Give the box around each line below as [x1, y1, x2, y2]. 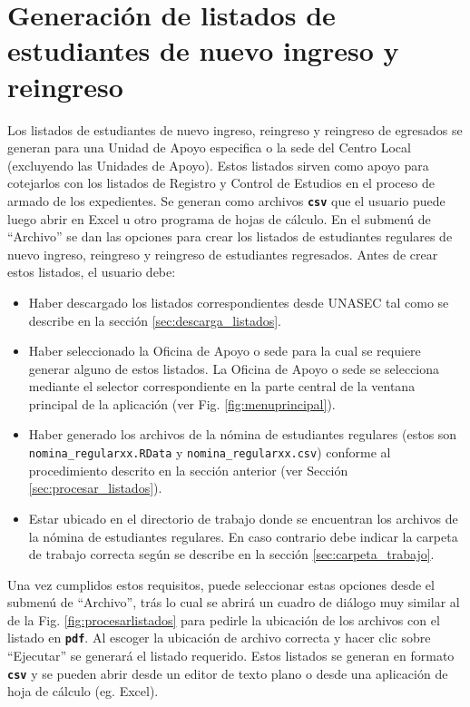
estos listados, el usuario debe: [7, 262, 176, 281]
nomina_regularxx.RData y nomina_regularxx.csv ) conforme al [28, 443, 391, 462]
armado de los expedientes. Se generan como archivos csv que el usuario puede [7, 191, 446, 210]
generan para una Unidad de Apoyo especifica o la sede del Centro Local [7, 138, 411, 157]
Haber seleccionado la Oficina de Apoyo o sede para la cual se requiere [28, 341, 421, 360]
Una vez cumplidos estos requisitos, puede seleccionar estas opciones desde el [7, 574, 435, 594]
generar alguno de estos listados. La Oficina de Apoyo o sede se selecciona [28, 358, 440, 378]
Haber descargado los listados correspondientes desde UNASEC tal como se [28, 292, 449, 311]
